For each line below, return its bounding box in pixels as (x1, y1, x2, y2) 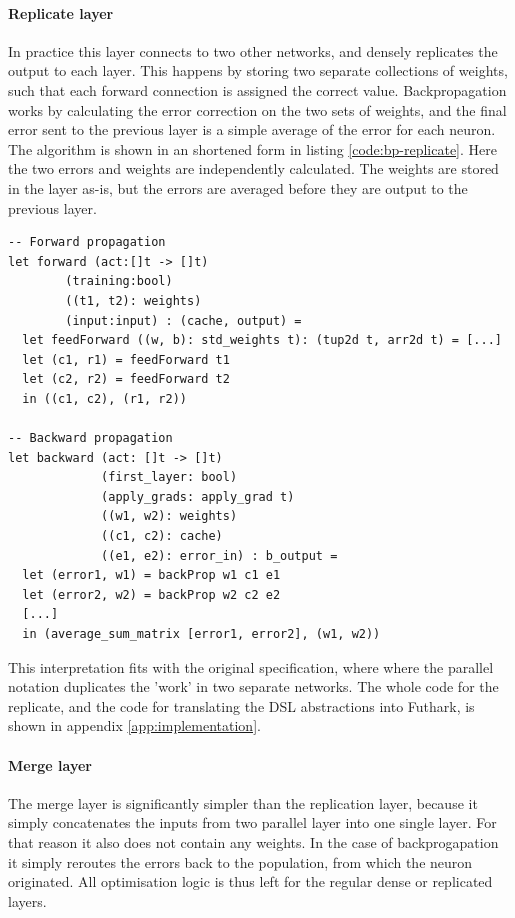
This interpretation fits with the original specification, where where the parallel (8, 656, 494, 677)
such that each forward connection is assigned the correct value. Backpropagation (8, 79, 507, 100)
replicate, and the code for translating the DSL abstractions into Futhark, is (8, 695, 475, 716)
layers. (8, 890, 47, 911)
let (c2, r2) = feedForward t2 (22, 372, 230, 387)
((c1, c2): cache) (101, 529, 223, 544)
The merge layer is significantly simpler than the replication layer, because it (8, 792, 478, 813)
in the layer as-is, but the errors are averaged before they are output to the (8, 177, 468, 198)
